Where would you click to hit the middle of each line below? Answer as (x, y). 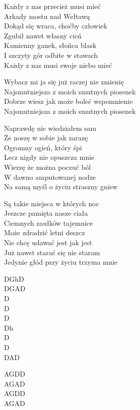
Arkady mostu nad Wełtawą (47, 16)
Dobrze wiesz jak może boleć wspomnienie (69, 101)
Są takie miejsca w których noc (52, 203)
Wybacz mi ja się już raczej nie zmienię (64, 82)
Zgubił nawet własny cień (43, 35)
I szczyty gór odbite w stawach (51, 55)
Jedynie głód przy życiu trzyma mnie (61, 262)
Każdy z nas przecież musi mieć (52, 6)
